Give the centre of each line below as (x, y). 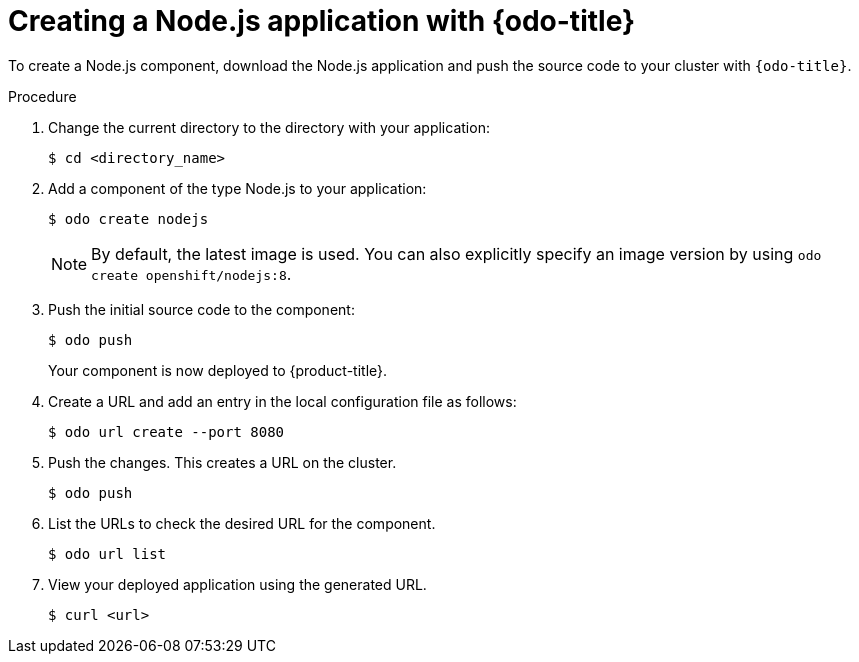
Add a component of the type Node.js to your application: (237, 188)
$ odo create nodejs (128, 218)
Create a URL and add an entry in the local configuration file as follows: (282, 401)
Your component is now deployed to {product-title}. (218, 370)
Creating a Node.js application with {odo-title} (322, 21)
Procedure (42, 96)
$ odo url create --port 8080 (166, 431)
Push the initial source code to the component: (201, 309)
